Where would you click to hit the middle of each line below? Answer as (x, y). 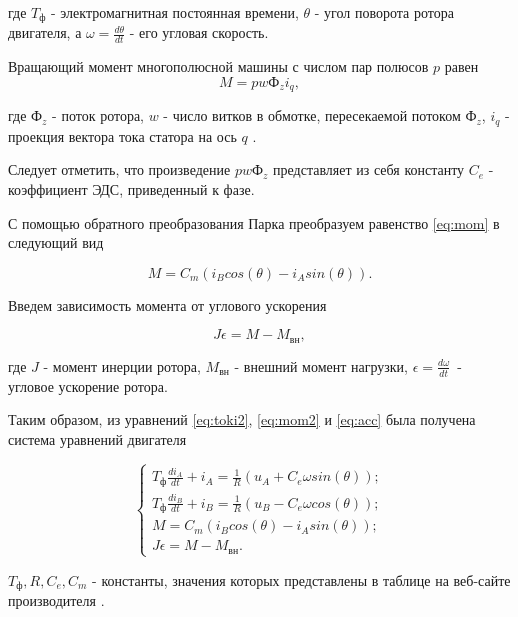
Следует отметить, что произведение (119, 169)
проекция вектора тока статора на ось (122, 135)
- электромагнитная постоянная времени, (175, 12)
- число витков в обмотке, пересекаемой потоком (312, 115)
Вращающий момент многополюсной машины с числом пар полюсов (218, 66)
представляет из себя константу (369, 169)
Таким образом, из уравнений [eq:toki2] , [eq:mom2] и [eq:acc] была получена (242, 419)
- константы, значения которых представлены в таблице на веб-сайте (301, 579)
